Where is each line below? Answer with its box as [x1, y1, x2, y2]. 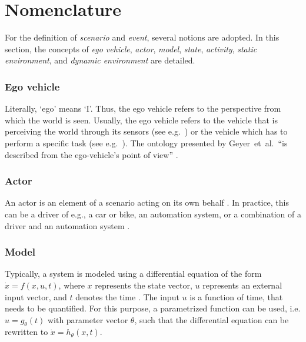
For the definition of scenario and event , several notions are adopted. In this [5, 31, 280, 43]
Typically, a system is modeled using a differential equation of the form [5, 267, 262, 280]
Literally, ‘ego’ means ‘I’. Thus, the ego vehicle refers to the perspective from [5, 102, 281, 115]
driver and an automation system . [5, 219, 130, 232]
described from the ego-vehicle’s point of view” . [5, 148, 178, 160]
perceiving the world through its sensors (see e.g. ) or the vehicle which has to [5, 125, 288, 138]
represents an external [202, 279, 282, 291]
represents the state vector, [95, 279, 192, 291]
